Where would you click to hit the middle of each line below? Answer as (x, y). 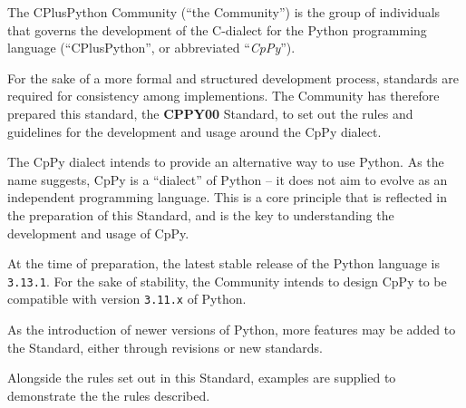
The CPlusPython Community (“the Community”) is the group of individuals (224, 12)
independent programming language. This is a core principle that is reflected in (227, 197)
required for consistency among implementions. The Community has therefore (223, 96)
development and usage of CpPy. (98, 233)
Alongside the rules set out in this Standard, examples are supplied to (202, 378)
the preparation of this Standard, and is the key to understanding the (201, 214)
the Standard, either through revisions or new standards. (165, 347)
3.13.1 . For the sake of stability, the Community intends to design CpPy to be (227, 281)
